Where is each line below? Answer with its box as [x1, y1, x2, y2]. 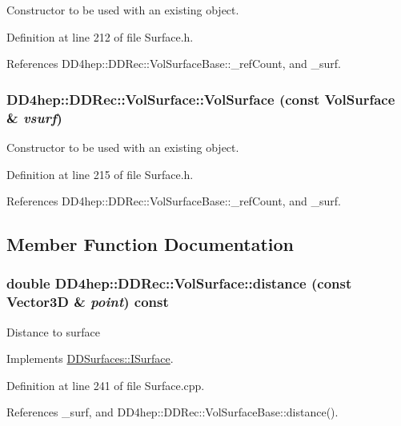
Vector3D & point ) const [6, 292, 169, 312]
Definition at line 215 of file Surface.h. [6, 165, 194, 182]
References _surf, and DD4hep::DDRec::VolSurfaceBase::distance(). [6, 404, 339, 420]
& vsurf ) [6, 107, 62, 127]
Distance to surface [6, 323, 101, 340]
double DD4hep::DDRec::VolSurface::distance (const [6, 273, 352, 293]
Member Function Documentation [6, 232, 295, 257]
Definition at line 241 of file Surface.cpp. [6, 376, 205, 393]
